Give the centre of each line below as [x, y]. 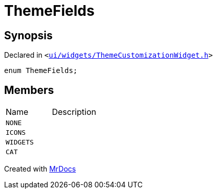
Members [29, 90]
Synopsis [28, 35]
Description [74, 112]
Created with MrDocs [40, 169]
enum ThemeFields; [41, 71]
